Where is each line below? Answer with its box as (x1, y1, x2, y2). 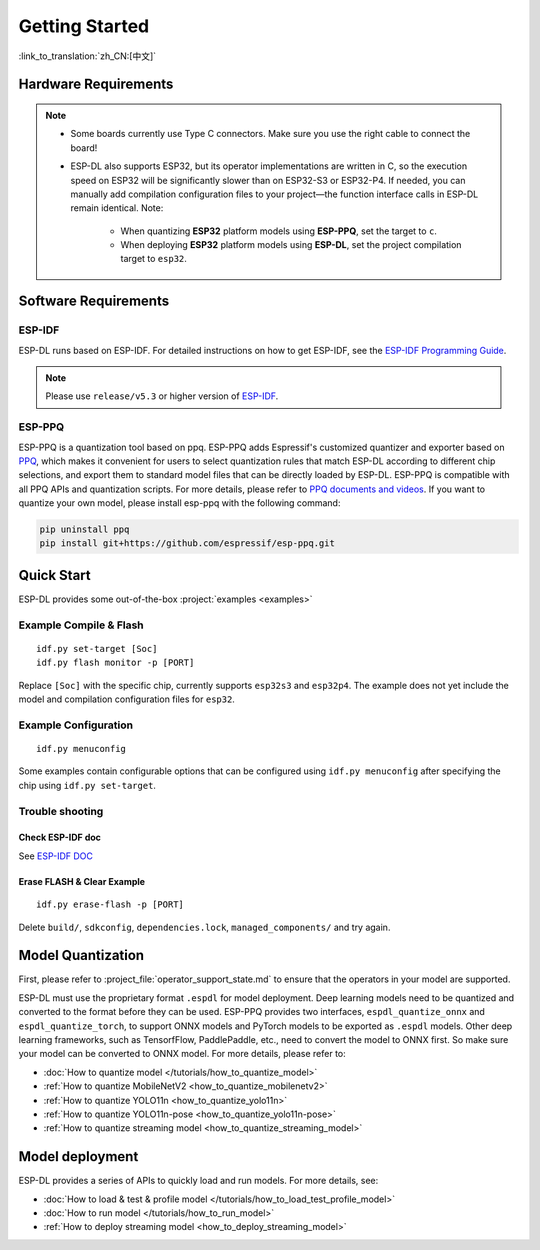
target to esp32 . (120, 253, 187, 265)
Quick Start (18, 566, 91, 584)
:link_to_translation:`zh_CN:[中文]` (18, 50, 157, 62)
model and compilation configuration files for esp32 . (18, 693, 235, 705)
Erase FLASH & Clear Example (18, 875, 145, 887)
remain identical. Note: (70, 202, 164, 214)
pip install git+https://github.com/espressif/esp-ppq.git (39, 538, 335, 549)
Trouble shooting (18, 804, 104, 818)
